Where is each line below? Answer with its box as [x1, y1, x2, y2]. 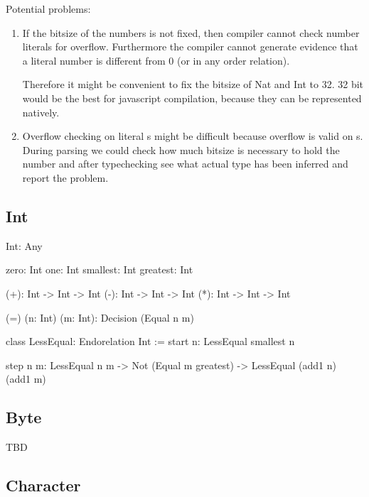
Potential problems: [6, 1, 91, 16]
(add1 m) [6, 371, 46, 386]
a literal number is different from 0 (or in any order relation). [22, 53, 290, 67]
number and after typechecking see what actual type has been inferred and [22, 156, 348, 171]
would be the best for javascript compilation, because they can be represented [22, 90, 362, 105]
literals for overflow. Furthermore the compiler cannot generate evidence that [22, 39, 358, 54]
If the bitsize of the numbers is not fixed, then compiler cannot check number [22, 25, 360, 40]
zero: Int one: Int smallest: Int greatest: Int [6, 262, 193, 277]
